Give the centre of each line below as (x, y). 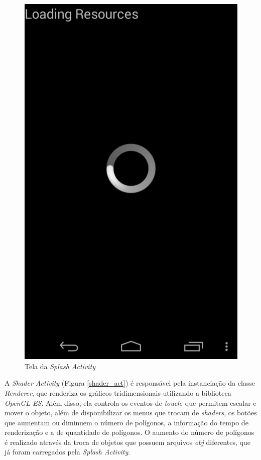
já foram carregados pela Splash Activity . (68, 452)
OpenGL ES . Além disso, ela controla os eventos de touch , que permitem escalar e (130, 402)
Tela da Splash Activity (60, 366)
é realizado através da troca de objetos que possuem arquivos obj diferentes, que (127, 442)
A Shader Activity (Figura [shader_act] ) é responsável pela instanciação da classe (130, 383)
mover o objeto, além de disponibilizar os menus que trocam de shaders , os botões (131, 413)
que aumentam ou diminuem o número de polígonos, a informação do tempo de (126, 422)
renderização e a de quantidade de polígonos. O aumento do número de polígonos (129, 432)
